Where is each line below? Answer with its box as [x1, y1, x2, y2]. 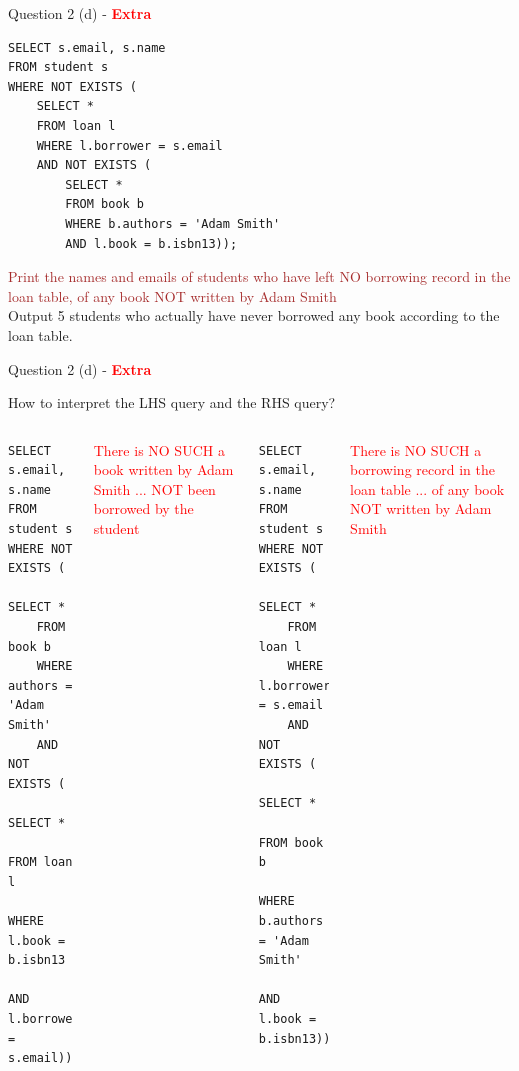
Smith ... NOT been [93, 478, 216, 499]
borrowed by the [93, 498, 194, 519]
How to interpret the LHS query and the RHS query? [8, 392, 336, 413]
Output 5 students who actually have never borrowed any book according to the [8, 305, 500, 326]
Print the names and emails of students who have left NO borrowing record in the [8, 266, 511, 287]
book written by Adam [93, 459, 234, 480]
